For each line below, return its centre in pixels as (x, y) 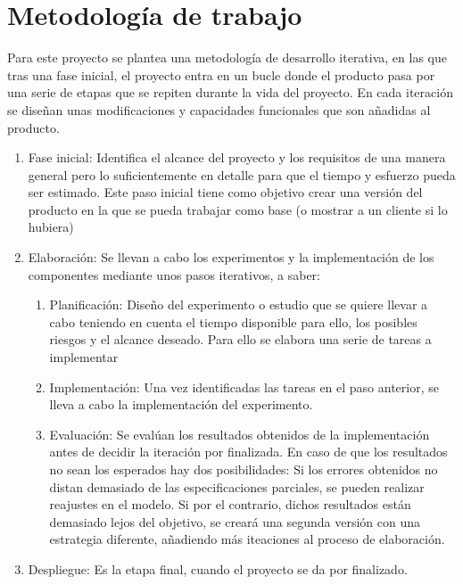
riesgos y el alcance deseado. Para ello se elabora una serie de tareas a (240, 339)
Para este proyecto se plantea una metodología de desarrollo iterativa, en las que (227, 58)
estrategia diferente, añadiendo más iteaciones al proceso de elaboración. (247, 539)
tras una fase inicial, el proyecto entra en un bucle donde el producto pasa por (221, 74)
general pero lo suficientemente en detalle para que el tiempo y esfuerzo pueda (242, 174)
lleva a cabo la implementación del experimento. (181, 404)
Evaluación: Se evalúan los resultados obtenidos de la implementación (240, 434)
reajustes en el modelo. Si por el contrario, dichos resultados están (230, 504)
